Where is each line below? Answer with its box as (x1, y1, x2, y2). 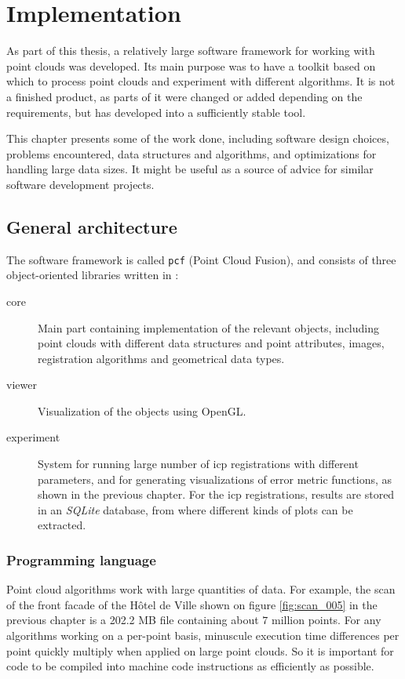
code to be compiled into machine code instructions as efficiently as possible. (6, 658, 374, 674)
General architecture (6, 214, 177, 238)
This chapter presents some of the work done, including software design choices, (6, 130, 389, 147)
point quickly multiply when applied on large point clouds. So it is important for (6, 642, 394, 659)
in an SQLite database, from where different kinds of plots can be (38, 501, 353, 517)
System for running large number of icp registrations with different (38, 456, 359, 472)
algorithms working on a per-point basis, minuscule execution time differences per (6, 627, 400, 644)
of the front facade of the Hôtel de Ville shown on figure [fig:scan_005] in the (6, 596, 378, 612)
